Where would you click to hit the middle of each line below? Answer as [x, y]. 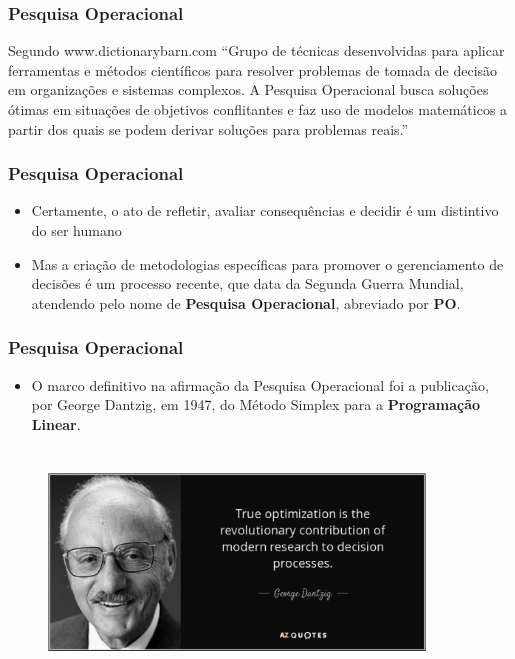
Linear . [56, 423]
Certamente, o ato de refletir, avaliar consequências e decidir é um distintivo [265, 210]
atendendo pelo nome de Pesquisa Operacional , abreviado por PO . [246, 302]
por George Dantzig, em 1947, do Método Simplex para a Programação [256, 404]
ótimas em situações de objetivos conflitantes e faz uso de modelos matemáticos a [258, 109]
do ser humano [76, 230]
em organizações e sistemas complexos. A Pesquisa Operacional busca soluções [248, 89]
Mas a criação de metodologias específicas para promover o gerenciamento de [267, 263]
